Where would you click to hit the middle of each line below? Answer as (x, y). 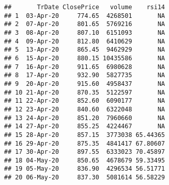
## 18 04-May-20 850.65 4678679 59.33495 (84, 160)
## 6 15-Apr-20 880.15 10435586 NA (84, 58)
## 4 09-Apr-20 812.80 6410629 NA (84, 41)
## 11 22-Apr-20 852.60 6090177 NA (84, 101)
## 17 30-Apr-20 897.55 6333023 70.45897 (84, 152)
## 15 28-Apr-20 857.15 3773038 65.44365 (84, 135)
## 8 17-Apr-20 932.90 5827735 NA (84, 75)
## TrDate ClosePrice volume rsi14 (84, 7)
